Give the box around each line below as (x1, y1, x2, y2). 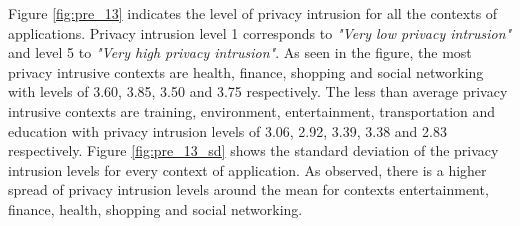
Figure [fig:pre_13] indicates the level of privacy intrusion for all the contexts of (8, 3, 498, 23)
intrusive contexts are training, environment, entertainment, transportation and (8, 100, 496, 121)
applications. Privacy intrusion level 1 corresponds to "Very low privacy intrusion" (8, 22, 512, 43)
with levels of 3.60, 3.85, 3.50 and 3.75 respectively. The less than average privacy (8, 81, 508, 102)
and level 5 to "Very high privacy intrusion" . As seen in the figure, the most (8, 42, 472, 63)
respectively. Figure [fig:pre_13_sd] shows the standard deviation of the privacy (8, 140, 499, 161)
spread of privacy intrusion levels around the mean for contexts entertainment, (8, 179, 489, 200)
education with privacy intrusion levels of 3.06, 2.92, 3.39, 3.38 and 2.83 (8, 120, 447, 141)
